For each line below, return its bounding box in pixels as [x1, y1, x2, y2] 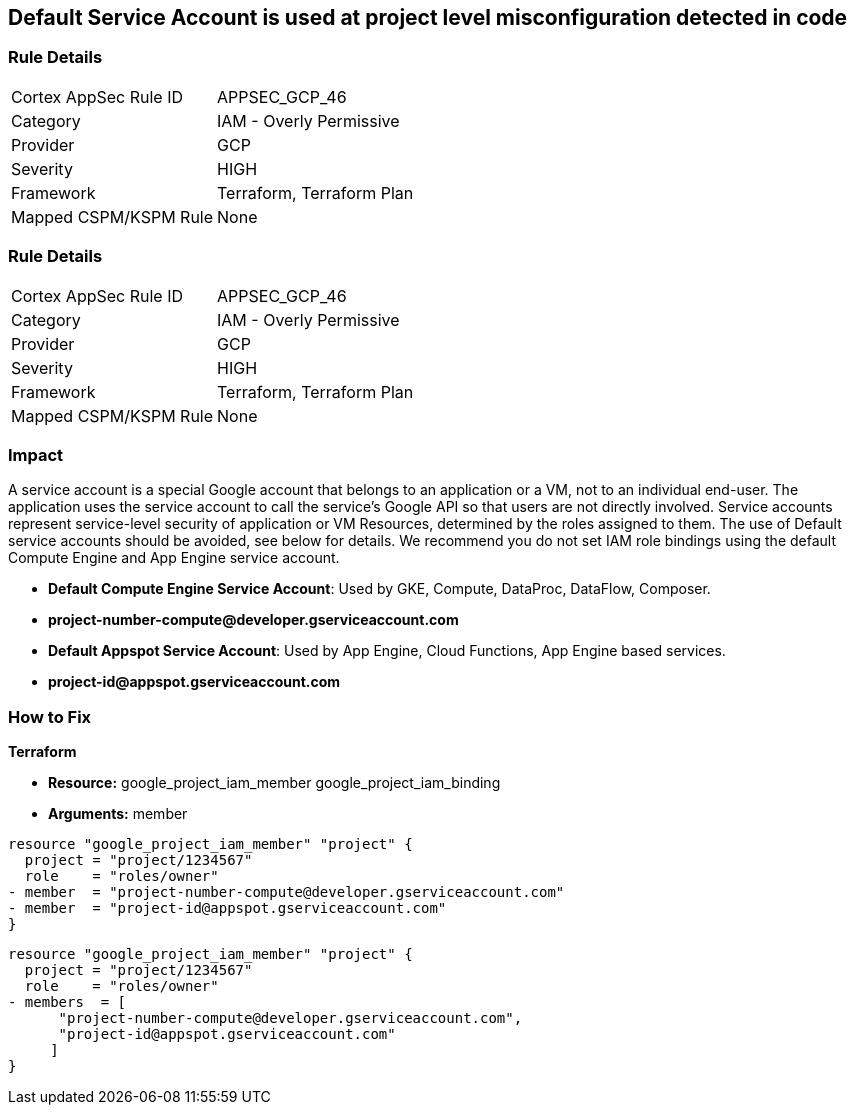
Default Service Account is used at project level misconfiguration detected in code [8, 5, 848, 30]
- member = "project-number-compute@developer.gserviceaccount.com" [8, 884, 565, 901]
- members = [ [8, 994, 127, 1011]
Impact [8, 444, 64, 465]
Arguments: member [48, 805, 188, 823]
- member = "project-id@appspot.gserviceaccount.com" [8, 900, 447, 917]
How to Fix [8, 706, 92, 727]
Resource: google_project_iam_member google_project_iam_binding [48, 774, 501, 792]
